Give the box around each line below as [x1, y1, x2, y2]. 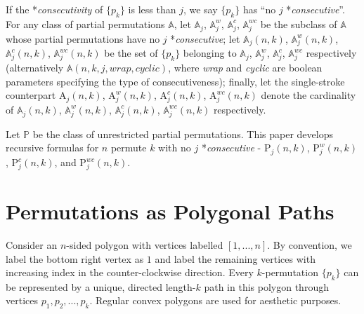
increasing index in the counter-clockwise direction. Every [6, 265, 254, 280]
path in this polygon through [204, 279, 329, 294]
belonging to [183, 46, 237, 60]
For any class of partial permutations [6, 16, 165, 31]
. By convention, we [267, 237, 352, 252]
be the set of [104, 46, 158, 60]
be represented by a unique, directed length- [6, 279, 196, 294]
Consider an [6, 237, 58, 252]
